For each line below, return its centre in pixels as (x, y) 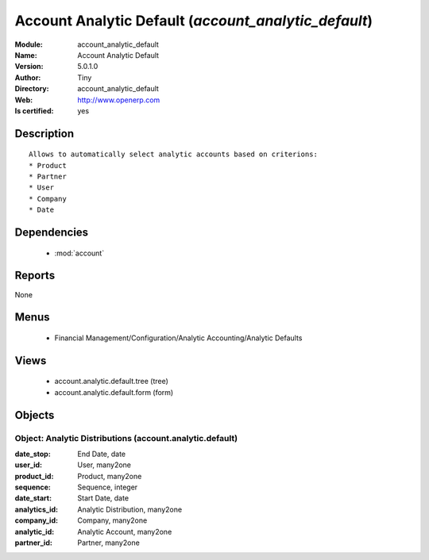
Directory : (32, 89)
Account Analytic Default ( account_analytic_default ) (194, 21)
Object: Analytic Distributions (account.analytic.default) (126, 438)
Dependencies (52, 233)
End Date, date (102, 454)
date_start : (33, 498)
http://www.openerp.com (119, 100)
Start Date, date (103, 498)
